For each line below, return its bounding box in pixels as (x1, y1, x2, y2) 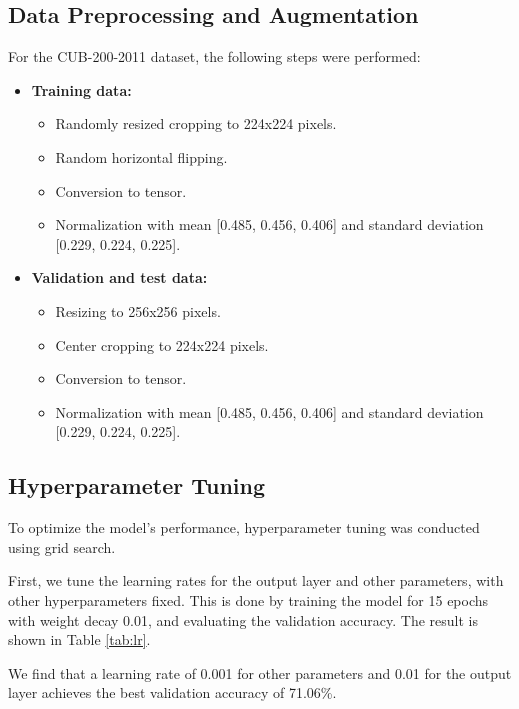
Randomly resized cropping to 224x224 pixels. (55, 113, 337, 134)
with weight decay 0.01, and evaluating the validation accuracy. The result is (8, 609, 479, 630)
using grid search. (8, 536, 116, 557)
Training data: (31, 79, 132, 100)
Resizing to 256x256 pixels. (55, 300, 221, 321)
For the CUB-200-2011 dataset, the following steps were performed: (8, 46, 421, 67)
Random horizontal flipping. (55, 146, 228, 167)
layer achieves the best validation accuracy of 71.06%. (8, 682, 337, 703)
